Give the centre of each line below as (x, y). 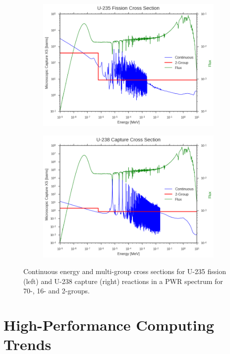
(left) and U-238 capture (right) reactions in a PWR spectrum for (123, 281)
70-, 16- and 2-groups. (57, 291)
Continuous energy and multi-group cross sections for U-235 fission (125, 271)
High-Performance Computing (109, 325)
